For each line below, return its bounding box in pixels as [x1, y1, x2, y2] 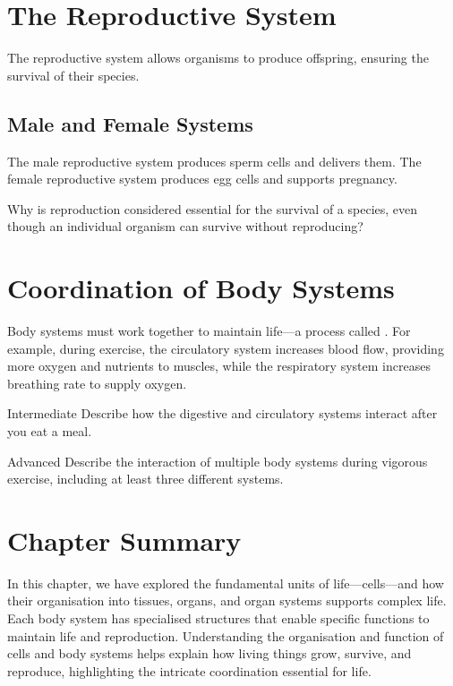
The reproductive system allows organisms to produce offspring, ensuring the [7, 48, 429, 67]
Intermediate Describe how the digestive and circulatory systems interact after [7, 404, 438, 423]
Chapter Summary [7, 521, 242, 558]
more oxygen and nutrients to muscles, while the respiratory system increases [7, 356, 431, 375]
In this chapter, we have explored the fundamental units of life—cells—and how [7, 573, 444, 592]
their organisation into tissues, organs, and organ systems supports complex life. [7, 591, 447, 610]
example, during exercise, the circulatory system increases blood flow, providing [7, 339, 444, 357]
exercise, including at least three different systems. [7, 469, 284, 488]
